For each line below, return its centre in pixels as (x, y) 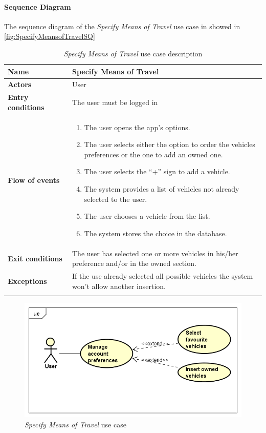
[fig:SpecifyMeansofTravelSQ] (50, 36)
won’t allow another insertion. (119, 286)
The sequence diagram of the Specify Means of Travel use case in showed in (122, 26)
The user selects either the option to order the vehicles (170, 144)
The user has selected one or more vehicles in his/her (155, 253)
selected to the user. (116, 199)
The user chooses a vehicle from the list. (147, 216)
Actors (20, 84)
